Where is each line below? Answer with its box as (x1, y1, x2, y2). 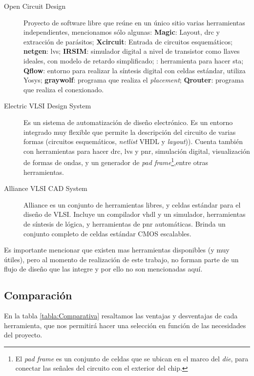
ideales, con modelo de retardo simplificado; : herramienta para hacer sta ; (23, 55, 244, 65)
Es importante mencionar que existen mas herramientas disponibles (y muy (4, 245, 230, 255)
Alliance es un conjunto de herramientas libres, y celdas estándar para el (23, 199, 241, 209)
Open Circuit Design (4, 1, 66, 11)
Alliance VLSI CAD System (4, 183, 87, 193)
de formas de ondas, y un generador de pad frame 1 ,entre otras (23, 156, 209, 167)
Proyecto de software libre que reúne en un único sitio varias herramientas (23, 17, 245, 27)
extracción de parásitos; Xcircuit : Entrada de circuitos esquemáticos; (23, 36, 233, 46)
